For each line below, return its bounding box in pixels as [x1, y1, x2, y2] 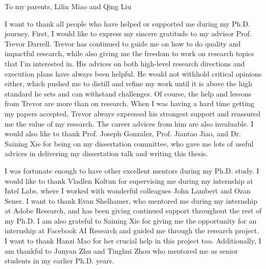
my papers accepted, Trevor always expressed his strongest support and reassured [5, 108, 260, 118]
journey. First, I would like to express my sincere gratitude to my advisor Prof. [5, 28, 252, 39]
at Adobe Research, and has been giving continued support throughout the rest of [5, 205, 262, 216]
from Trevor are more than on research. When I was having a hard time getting [5, 98, 255, 109]
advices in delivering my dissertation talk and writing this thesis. [5, 148, 208, 159]
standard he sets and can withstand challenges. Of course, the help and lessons [5, 88, 252, 99]
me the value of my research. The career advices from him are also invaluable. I [5, 118, 254, 129]
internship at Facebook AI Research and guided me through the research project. [5, 225, 259, 236]
